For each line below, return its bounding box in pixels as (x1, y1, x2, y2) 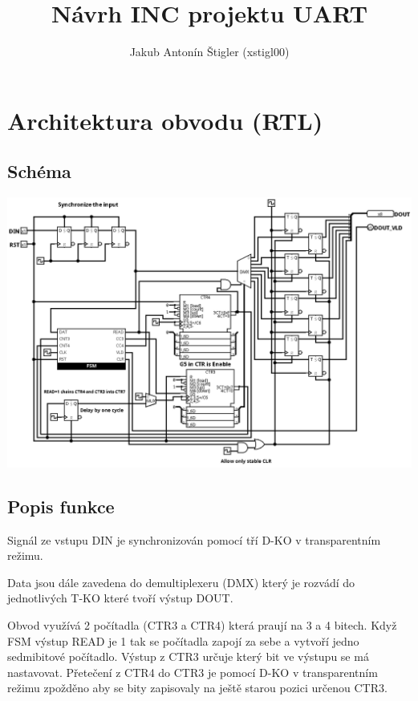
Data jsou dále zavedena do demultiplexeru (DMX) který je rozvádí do (7, 573, 355, 590)
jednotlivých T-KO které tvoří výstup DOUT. (7, 590, 233, 606)
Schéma (7, 159, 71, 184)
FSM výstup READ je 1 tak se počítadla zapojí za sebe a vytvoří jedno (7, 632, 359, 649)
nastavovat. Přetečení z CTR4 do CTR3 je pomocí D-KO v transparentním (7, 663, 378, 680)
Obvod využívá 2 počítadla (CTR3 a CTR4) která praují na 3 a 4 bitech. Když (7, 616, 397, 633)
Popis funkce (7, 493, 115, 518)
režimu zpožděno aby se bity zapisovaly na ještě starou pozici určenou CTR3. (7, 679, 388, 696)
